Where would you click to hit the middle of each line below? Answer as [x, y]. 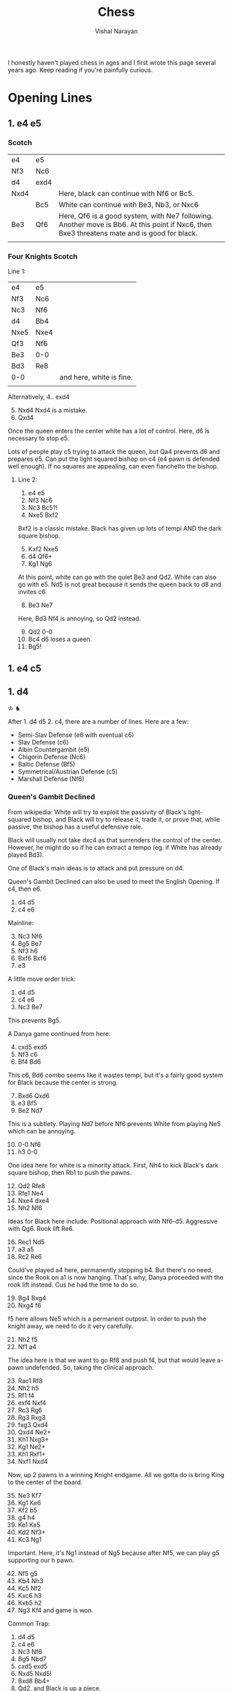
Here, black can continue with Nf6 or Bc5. [127, 193]
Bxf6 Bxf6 [32, 958]
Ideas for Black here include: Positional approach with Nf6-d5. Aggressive [113, 1221]
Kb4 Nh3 [31, 1581]
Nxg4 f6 [30, 1305]
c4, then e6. [25, 889]
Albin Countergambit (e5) [54, 750]
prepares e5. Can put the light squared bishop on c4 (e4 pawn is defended [114, 459]
